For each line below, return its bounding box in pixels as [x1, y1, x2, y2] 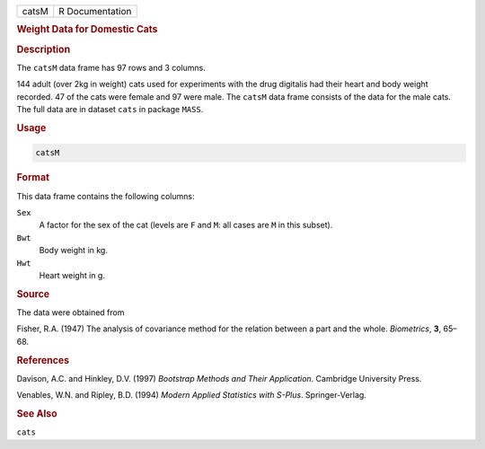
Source [16, 287, 50, 300]
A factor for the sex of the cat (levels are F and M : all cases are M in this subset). [39, 220, 333, 231]
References [16, 354, 70, 366]
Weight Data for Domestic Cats [16, 23, 158, 36]
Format [16, 172, 49, 184]
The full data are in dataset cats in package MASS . [16, 104, 204, 115]
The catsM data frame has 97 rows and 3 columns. [16, 62, 207, 73]
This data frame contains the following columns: [16, 190, 195, 201]
